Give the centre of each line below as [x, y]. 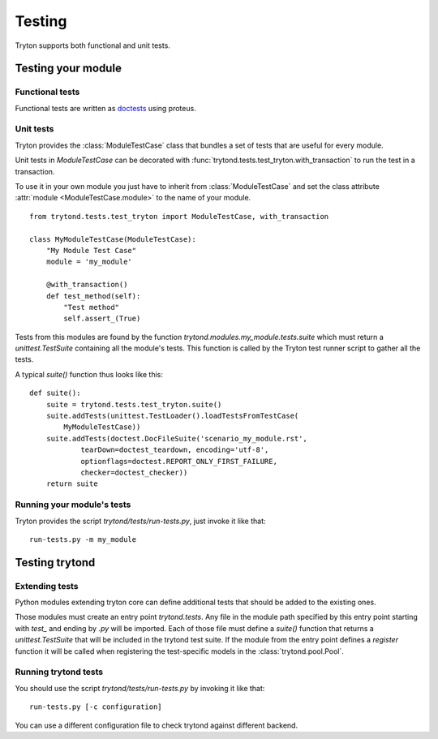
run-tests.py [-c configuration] [96, 707]
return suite [72, 484]
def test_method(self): [93, 296]
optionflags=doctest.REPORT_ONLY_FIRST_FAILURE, [179, 461]
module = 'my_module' [89, 262]
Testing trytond [55, 563]
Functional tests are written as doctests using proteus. [105, 108]
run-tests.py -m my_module [83, 539]
